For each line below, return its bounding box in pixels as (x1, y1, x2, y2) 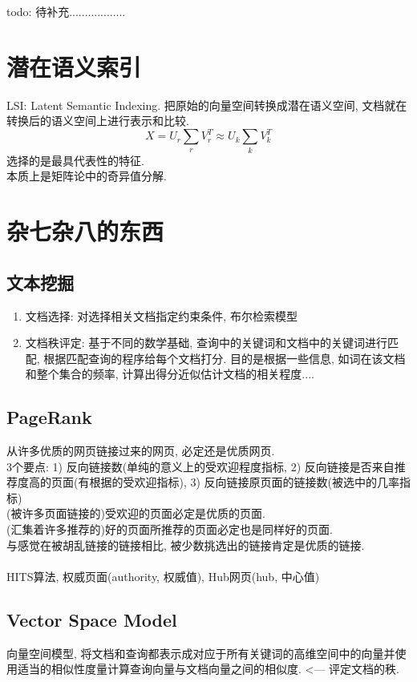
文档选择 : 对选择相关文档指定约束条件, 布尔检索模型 (25, 307, 298, 324)
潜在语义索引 (6, 50, 142, 83)
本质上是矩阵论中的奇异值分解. (6, 167, 167, 184)
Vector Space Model (6, 607, 177, 632)
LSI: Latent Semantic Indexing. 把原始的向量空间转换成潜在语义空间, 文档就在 (6, 96, 407, 113)
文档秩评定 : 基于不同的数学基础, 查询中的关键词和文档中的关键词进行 (25, 334, 387, 351)
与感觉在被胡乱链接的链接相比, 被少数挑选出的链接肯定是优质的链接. (6, 536, 365, 553)
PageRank (6, 405, 92, 430)
